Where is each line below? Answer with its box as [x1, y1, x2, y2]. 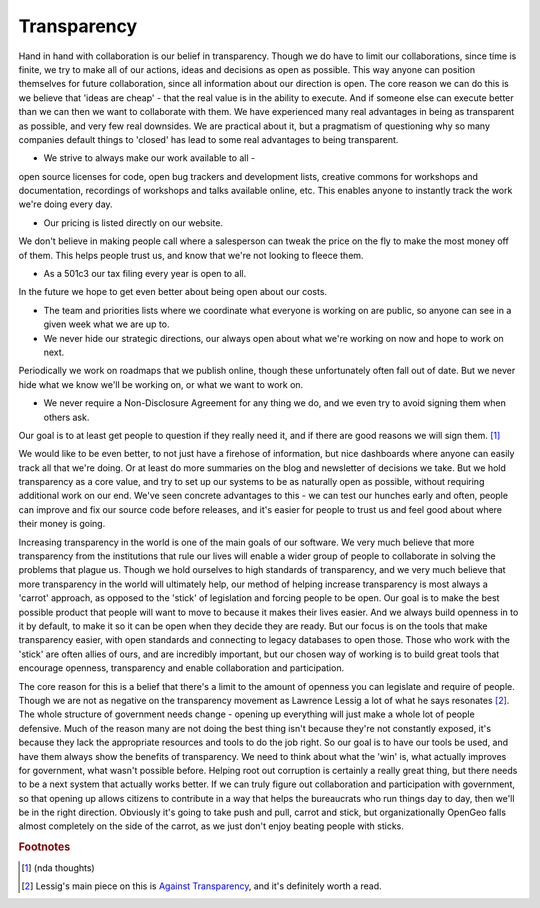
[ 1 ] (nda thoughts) [21, 861, 95, 874]
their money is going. [18, 518, 106, 530]
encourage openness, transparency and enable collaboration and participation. [18, 662, 345, 674]
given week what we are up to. [43, 318, 170, 330]
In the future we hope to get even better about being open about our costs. [18, 286, 328, 298]
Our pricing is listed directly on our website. [43, 216, 224, 229]
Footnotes [18, 840, 71, 854]
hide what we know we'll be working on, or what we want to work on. [18, 378, 304, 390]
